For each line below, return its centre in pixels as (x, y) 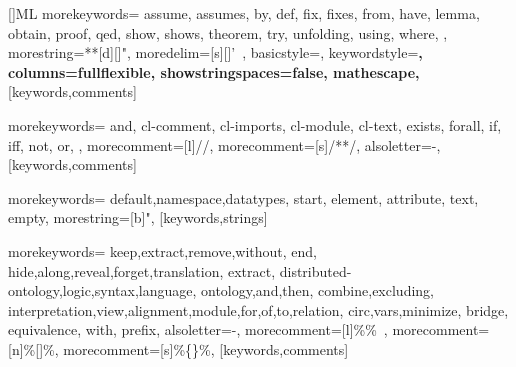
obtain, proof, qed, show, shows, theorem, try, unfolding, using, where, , (228, 32)
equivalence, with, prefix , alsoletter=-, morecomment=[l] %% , (198, 329)
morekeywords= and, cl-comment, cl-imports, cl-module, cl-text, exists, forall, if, (255, 124)
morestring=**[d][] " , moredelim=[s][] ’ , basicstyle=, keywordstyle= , (215, 52)
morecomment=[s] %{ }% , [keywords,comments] (206, 348)
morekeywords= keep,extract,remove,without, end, (163, 250)
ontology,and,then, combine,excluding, (318, 290)
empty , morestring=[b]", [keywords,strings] (138, 217)
